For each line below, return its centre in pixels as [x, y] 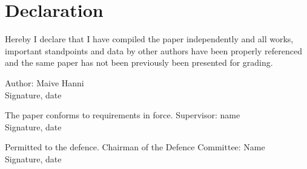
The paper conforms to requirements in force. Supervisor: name [123, 115]
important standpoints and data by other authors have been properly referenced [153, 50]
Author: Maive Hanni [45, 82]
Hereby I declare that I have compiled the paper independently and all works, [149, 39]
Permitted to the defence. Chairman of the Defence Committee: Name [135, 147]
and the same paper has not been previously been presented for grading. [139, 62]
